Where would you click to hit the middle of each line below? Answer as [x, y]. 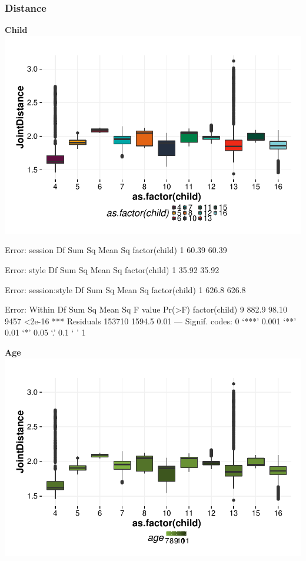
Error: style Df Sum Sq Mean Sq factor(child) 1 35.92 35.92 [112, 270]
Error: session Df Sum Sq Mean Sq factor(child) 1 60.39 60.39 [116, 250]
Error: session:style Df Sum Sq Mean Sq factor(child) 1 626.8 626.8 [125, 289]
